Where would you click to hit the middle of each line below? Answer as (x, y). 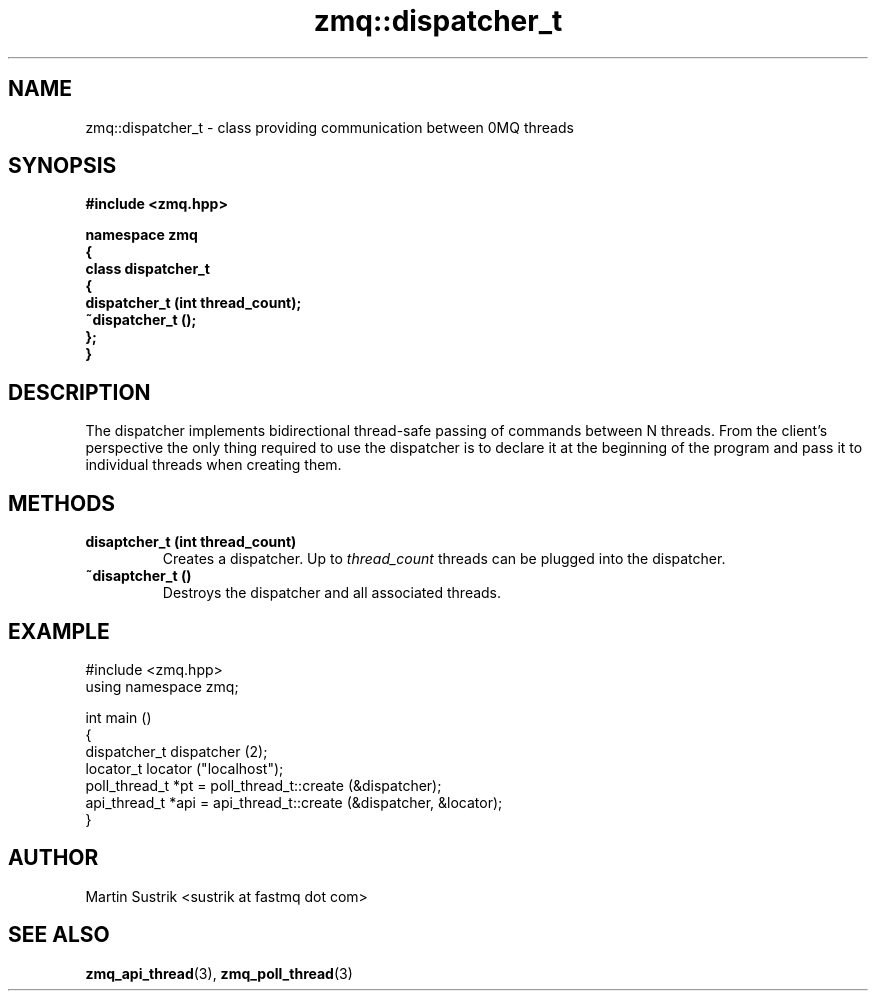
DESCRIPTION (79, 392)
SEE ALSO (59, 935)
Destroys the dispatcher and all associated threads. (332, 593)
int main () (118, 717)
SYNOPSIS (62, 166)
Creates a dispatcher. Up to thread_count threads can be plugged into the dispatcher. (444, 559)
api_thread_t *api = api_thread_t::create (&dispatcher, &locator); (294, 802)
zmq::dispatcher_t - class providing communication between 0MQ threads (329, 127)
